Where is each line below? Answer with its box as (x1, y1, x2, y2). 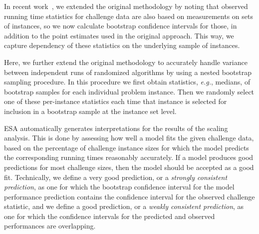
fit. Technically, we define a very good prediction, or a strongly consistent (4, 171, 228, 182)
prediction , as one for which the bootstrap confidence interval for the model (4, 181, 235, 192)
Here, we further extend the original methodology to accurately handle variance (4, 56, 248, 67)
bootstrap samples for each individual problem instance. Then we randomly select (4, 86, 255, 96)
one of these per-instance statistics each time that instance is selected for (4, 96, 227, 106)
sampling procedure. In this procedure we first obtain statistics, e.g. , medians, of (4, 76, 251, 87)
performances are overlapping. (4, 220, 96, 231)
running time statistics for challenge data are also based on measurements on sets (4, 10, 253, 21)
